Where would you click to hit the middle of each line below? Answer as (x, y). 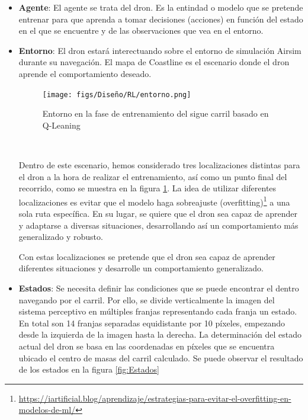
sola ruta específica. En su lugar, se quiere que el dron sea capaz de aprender (158, 214)
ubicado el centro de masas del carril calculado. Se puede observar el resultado (161, 358)
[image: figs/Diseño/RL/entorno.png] (117, 94)
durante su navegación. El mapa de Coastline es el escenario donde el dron (154, 62)
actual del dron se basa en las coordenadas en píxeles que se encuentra (147, 346)
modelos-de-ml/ (47, 410)
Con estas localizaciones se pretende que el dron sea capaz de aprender (147, 256)
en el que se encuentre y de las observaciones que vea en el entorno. (141, 31)
